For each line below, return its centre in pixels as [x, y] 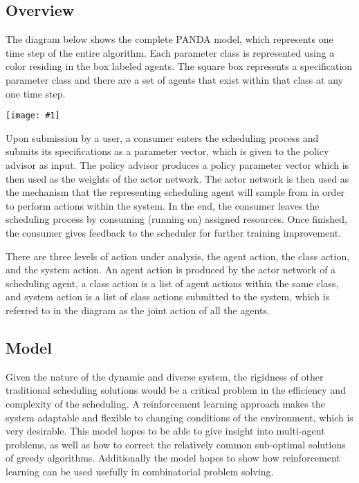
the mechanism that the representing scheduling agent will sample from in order [175, 192]
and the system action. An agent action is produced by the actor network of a [171, 270]
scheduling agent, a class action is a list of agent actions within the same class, [172, 283]
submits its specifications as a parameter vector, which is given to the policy [167, 151]
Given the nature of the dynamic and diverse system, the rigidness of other [165, 376]
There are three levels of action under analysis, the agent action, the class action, [178, 256]
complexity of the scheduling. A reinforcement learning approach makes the [165, 403]
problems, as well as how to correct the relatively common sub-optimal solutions [176, 444]
